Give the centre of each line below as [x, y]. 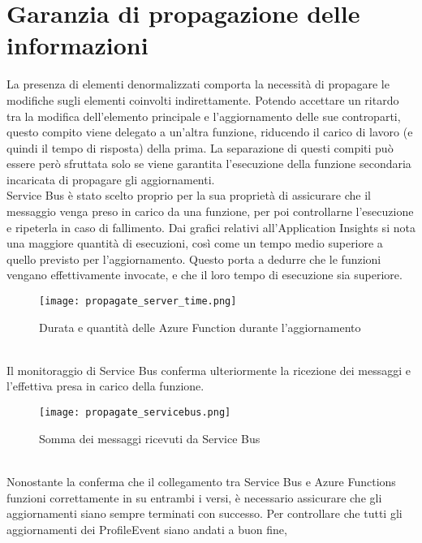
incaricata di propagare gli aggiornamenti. [111, 179]
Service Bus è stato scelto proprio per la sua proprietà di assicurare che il [189, 195]
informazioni [78, 45]
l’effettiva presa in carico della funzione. [105, 386]
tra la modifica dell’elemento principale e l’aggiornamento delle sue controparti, [204, 116]
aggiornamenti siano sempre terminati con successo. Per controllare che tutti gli [205, 513]
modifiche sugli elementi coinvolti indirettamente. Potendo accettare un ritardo [203, 99]
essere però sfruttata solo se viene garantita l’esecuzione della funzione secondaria [209, 164]
